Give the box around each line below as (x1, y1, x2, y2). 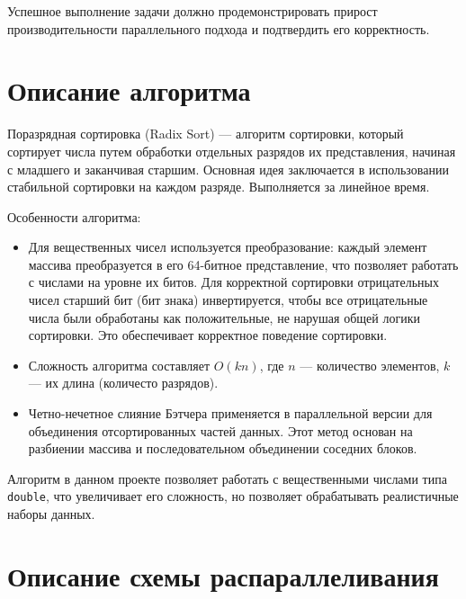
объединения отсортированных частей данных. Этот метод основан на (28, 421, 413, 440)
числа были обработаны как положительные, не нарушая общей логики (28, 308, 420, 326)
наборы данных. (7, 505, 95, 523)
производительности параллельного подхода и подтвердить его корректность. (7, 19, 430, 38)
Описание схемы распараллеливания (7, 557, 439, 594)
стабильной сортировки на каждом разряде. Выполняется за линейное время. (7, 177, 430, 196)
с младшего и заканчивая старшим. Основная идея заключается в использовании (7, 159, 449, 178)
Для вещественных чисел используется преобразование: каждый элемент (28, 237, 427, 256)
